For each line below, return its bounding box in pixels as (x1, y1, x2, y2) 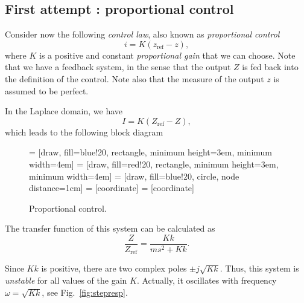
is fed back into (242, 60, 299, 73)
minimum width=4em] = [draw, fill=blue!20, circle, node (29, 169, 239, 182)
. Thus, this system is (220, 262, 299, 275)
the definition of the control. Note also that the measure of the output (5, 72, 264, 85)
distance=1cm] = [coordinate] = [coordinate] (29, 181, 194, 194)
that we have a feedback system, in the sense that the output (5, 60, 231, 73)
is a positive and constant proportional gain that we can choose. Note (39, 48, 296, 61)
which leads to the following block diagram (5, 125, 163, 138)
